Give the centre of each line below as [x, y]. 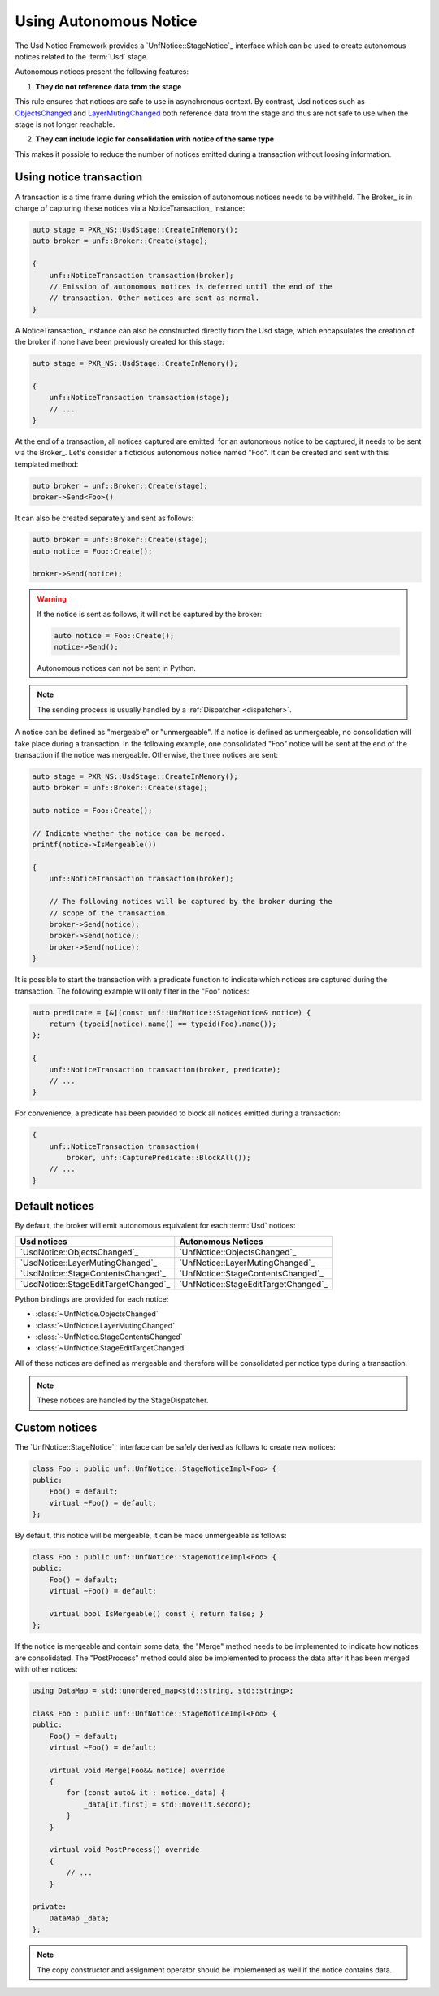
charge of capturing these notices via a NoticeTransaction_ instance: [130, 208]
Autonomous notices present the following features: [102, 72]
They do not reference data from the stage [109, 86]
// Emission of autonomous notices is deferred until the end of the [191, 286]
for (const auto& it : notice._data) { [146, 1793]
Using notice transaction [79, 178]
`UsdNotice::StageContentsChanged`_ [93, 1273]
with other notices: [46, 1669]
